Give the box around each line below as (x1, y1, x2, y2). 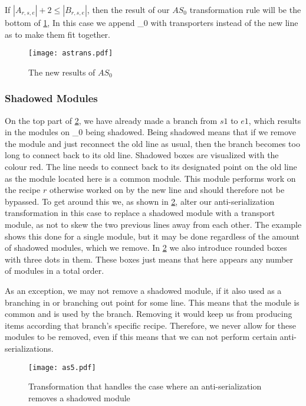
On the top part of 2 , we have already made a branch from (5, 114, 218, 126)
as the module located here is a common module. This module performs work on (5, 172, 296, 184)
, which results (248, 114, 301, 126)
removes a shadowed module (28, 391, 130, 404)
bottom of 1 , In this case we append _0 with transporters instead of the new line (5, 17, 298, 28)
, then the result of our (87, 4, 170, 15)
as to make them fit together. (5, 28, 110, 40)
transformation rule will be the (189, 4, 301, 15)
